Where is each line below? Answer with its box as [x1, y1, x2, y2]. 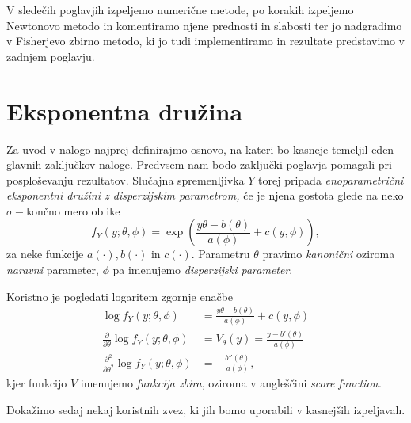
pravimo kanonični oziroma [262, 246, 395, 262]
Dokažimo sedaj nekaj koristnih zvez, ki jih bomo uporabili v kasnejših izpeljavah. [6, 401, 405, 417]
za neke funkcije [6, 246, 84, 262]
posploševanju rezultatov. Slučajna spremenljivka [6, 171, 245, 188]
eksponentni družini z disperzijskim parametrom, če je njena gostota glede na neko [6, 187, 404, 204]
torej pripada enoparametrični [258, 171, 404, 188]
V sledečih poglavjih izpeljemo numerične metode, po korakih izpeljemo [6, 2, 354, 17]
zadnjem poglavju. [6, 48, 95, 64]
